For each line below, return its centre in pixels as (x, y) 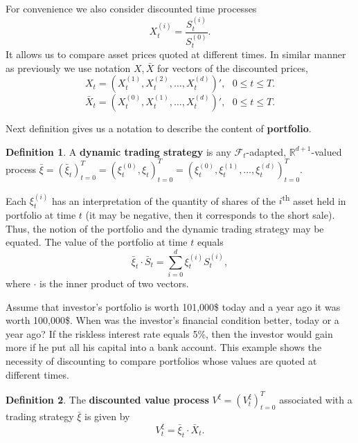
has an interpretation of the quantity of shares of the (164, 200)
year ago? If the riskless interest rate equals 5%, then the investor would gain (169, 333)
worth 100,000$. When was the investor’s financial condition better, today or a (172, 320)
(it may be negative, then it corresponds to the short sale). (210, 215)
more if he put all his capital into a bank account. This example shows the (164, 347)
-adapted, (266, 151)
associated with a (316, 399)
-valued (326, 151)
